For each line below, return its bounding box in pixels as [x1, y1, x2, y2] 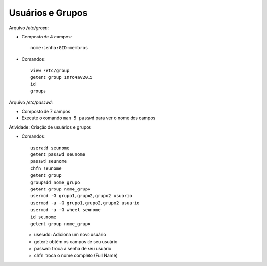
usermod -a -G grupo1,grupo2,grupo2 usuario [30, 200, 140, 206]
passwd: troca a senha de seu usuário [34, 246, 112, 252]
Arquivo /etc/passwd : [9, 99, 53, 105]
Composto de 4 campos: [21, 34, 72, 39]
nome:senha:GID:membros [30, 45, 88, 51]
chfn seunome [30, 165, 62, 171]
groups [30, 88, 46, 94]
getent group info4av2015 [30, 75, 93, 80]
